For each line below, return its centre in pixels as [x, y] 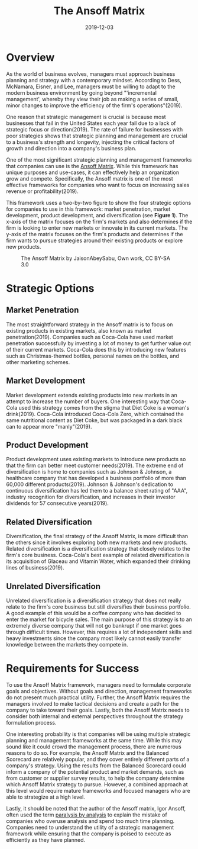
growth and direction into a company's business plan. [72, 148]
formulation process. [32, 722]
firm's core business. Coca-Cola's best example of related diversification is [98, 555]
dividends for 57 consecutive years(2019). [58, 503]
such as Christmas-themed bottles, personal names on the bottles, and [92, 356]
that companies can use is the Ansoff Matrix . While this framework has [92, 166]
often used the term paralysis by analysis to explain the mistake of [87, 815]
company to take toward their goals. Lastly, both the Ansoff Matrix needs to [98, 710]
